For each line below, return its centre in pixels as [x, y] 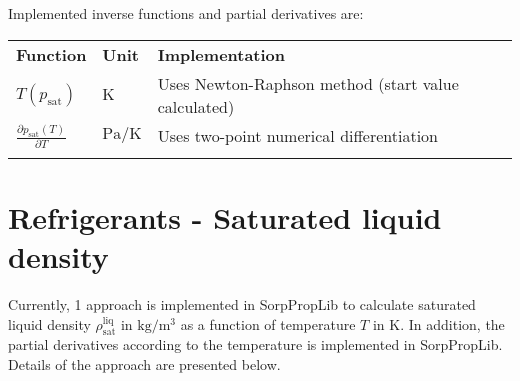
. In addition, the [452, 323]
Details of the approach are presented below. [144, 364]
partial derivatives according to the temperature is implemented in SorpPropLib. [255, 344]
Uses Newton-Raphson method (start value [308, 83]
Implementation [221, 54]
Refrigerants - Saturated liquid [225, 216]
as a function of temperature [268, 323]
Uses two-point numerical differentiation [297, 136]
